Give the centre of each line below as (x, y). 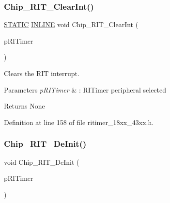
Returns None (24, 106)
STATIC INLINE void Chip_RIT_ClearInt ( (71, 24)
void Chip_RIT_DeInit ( (42, 162)
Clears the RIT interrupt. (42, 73)
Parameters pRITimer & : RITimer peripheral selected (85, 89)
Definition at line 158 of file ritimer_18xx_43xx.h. (79, 122)
